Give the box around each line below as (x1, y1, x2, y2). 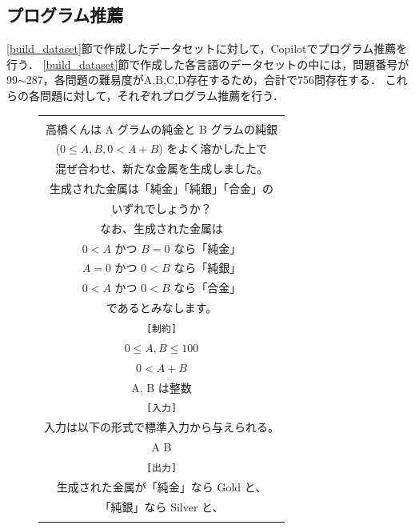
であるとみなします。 (106, 299, 217, 316)
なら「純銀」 (174, 259, 241, 276)
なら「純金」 (174, 239, 241, 256)
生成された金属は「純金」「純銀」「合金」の (50, 180, 273, 197)
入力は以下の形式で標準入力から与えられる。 (44, 419, 279, 435)
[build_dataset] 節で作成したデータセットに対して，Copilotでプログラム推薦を (6, 40, 408, 57)
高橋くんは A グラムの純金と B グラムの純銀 (45, 120, 278, 137)
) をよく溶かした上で (158, 140, 268, 157)
